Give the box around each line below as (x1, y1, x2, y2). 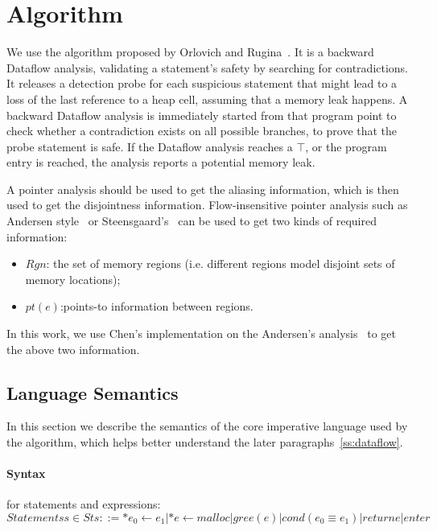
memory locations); (25, 270, 121, 287)
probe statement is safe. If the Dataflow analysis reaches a (6, 138, 293, 154)
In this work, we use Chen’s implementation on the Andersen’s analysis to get (6, 325, 396, 342)
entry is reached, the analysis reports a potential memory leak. (6, 154, 315, 171)
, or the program (305, 138, 387, 154)
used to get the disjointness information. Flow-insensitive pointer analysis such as (6, 196, 408, 213)
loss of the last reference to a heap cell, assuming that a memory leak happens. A (6, 90, 408, 107)
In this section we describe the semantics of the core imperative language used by (6, 418, 408, 434)
